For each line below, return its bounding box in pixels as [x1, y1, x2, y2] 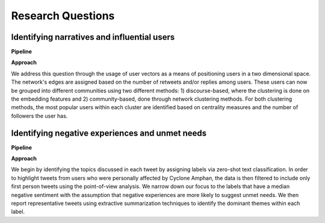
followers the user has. [11, 112, 68, 119]
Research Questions [11, 9, 115, 22]
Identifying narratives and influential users [11, 32, 175, 42]
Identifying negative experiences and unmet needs [11, 128, 207, 138]
